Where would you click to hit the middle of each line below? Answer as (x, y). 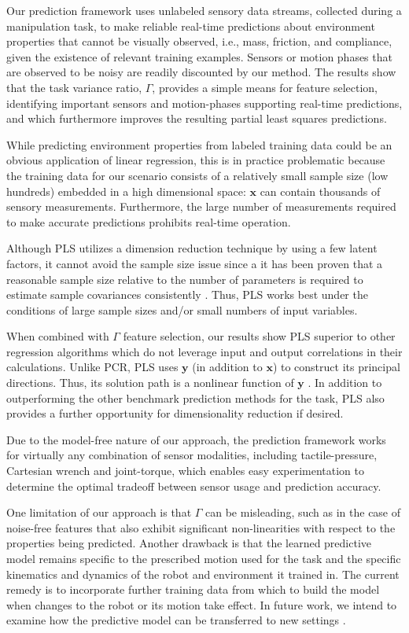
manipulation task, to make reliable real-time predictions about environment (191, 26)
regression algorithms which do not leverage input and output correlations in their (204, 351)
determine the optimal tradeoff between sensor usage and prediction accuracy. (194, 486)
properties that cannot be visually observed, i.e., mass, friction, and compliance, (199, 41)
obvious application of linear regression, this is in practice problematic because (196, 160)
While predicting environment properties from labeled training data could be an (199, 144)
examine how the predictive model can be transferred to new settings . (176, 620)
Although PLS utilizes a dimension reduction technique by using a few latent (192, 248)
